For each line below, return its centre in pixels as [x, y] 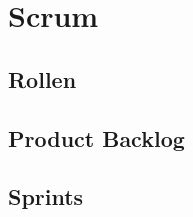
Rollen [42, 78]
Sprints [46, 196]
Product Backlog [96, 137]
